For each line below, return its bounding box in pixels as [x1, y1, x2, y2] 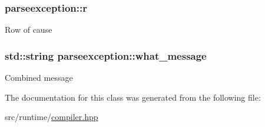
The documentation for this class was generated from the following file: [5, 91, 261, 103]
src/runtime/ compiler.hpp [5, 111, 98, 123]
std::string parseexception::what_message [5, 48, 207, 63]
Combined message [5, 71, 73, 84]
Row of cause [5, 23, 52, 36]
